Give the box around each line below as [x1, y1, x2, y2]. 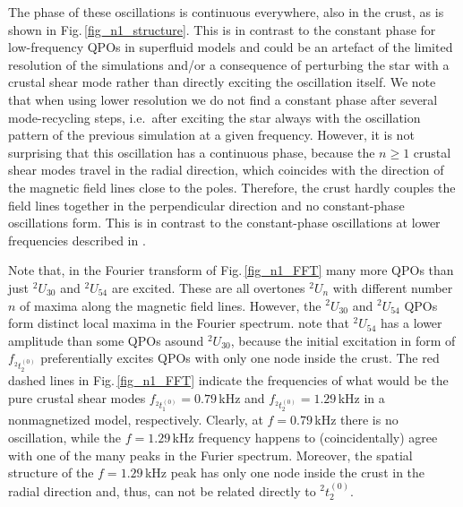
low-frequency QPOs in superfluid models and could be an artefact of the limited [8, 38, 453, 56]
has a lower [381, 314, 442, 332]
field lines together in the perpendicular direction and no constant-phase [8, 195, 405, 214]
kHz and [219, 388, 265, 407]
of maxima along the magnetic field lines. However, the [20, 296, 322, 314]
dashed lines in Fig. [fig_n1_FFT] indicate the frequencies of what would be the [8, 371, 449, 390]
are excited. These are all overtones [111, 278, 305, 296]
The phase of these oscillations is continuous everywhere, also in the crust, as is [8, 3, 444, 21]
